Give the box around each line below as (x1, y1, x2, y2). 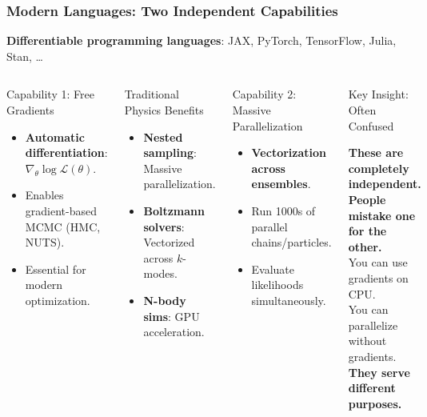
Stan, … (6, 47, 43, 64)
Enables (25, 186, 64, 203)
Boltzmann (143, 202, 205, 219)
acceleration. (143, 323, 205, 340)
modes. (143, 265, 178, 282)
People (348, 190, 386, 207)
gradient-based (25, 202, 97, 219)
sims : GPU (143, 307, 200, 324)
